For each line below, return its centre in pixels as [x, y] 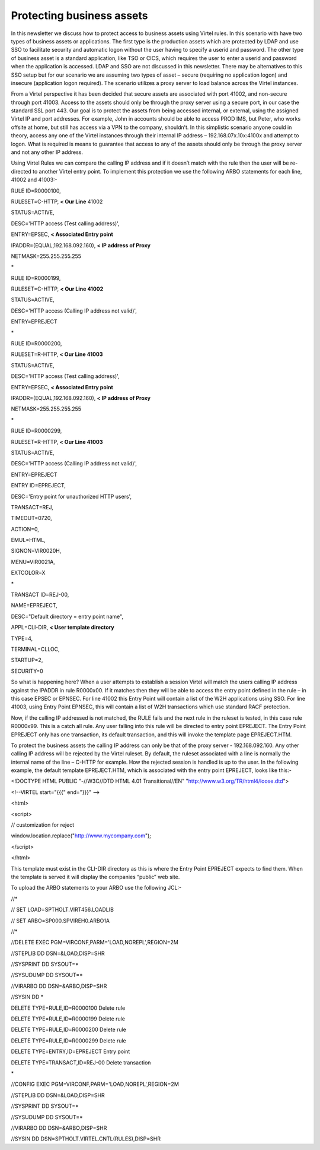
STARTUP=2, [27, 660]
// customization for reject [43, 825]
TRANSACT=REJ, [32, 507]
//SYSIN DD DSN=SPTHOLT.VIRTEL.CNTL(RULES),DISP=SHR [86, 1139]
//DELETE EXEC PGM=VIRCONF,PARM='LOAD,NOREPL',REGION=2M [95, 943]
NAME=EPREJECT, [34, 606]
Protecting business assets [79, 15]
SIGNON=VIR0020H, [36, 551]
